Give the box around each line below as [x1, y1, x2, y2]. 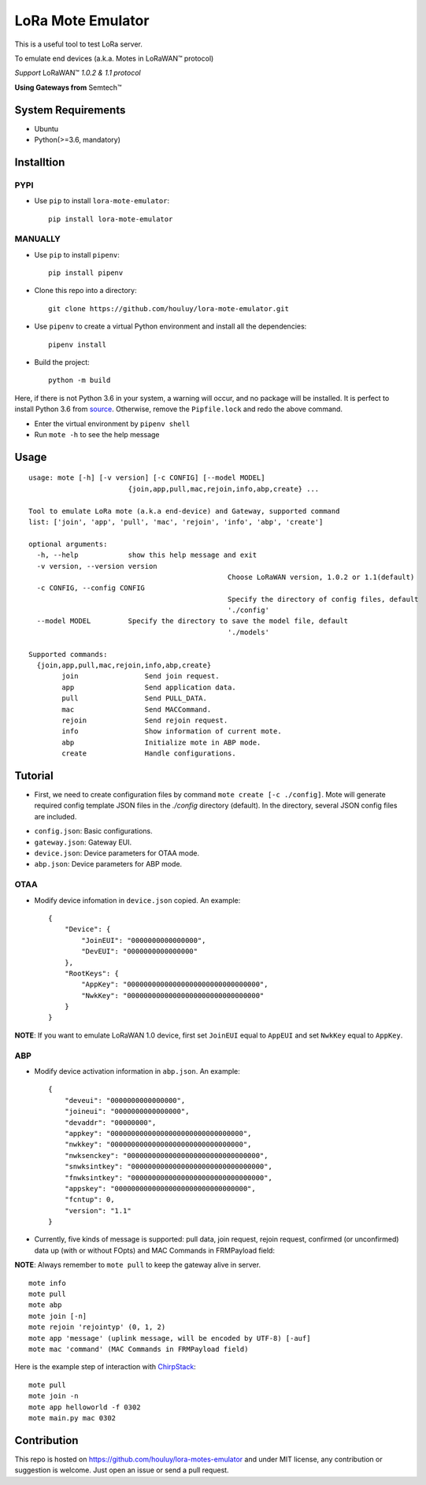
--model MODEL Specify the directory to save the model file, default [36, 617, 349, 626]
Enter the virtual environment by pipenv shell [34, 418, 191, 429]
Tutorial [14, 769, 54, 782]
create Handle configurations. [61, 749, 236, 758]
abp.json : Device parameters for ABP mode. [34, 859, 183, 869]
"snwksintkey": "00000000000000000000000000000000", [64, 1162, 273, 1171]
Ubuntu [34, 124, 59, 133]
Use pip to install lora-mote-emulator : [34, 196, 169, 206]
